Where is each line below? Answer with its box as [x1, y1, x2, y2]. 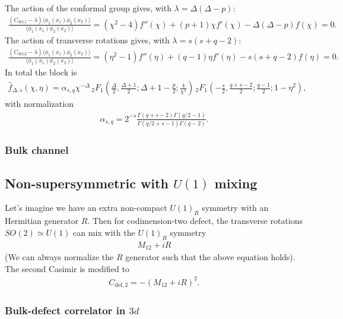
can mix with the [73, 226, 135, 238]
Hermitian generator [5, 214, 79, 227]
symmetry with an [202, 201, 269, 214]
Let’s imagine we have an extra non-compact [5, 201, 167, 214]
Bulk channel [5, 143, 69, 157]
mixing [214, 173, 258, 192]
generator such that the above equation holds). [125, 251, 296, 263]
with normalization [5, 97, 74, 110]
